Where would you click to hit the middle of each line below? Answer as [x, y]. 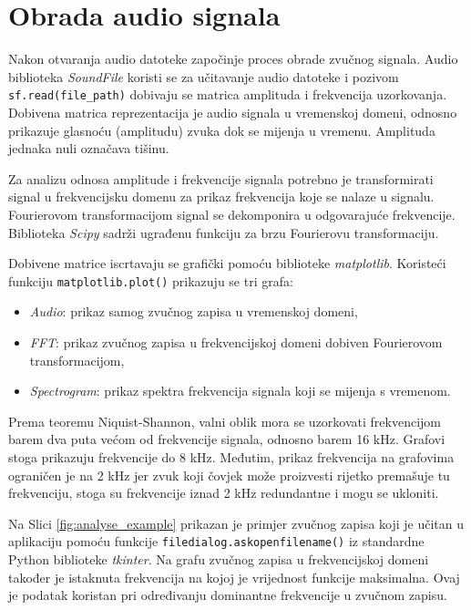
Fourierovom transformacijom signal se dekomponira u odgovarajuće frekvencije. [232, 214]
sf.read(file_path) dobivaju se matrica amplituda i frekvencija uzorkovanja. [228, 94]
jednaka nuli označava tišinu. [89, 148]
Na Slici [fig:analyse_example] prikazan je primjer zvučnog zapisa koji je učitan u [236, 523]
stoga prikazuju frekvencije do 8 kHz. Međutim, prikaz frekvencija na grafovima [231, 456]
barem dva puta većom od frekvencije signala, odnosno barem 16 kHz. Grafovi [227, 439]
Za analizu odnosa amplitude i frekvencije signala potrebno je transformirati [221, 178]
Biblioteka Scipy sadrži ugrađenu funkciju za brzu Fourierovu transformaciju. [224, 232]
